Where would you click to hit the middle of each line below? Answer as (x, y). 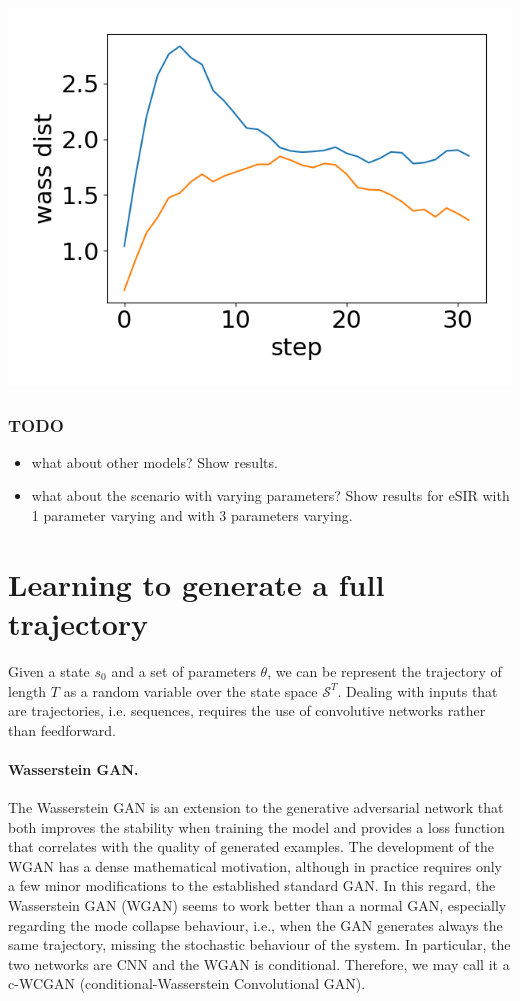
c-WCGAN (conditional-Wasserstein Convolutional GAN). (187, 983)
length (27, 690)
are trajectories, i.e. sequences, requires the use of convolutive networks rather (247, 710)
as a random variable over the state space (190, 690)
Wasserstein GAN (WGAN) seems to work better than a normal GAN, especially (257, 905)
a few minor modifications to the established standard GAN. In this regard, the (252, 885)
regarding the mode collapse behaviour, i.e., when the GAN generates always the (255, 924)
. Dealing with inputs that (417, 690)
